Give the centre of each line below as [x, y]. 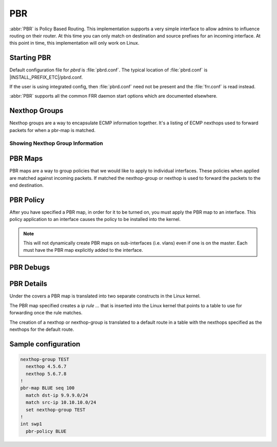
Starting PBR [30, 58]
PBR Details [28, 284]
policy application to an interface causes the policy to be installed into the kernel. [95, 219]
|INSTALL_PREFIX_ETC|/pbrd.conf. [46, 77]
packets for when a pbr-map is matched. [53, 130]
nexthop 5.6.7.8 [46, 374]
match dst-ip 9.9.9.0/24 [57, 395]
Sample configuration [45, 344]
